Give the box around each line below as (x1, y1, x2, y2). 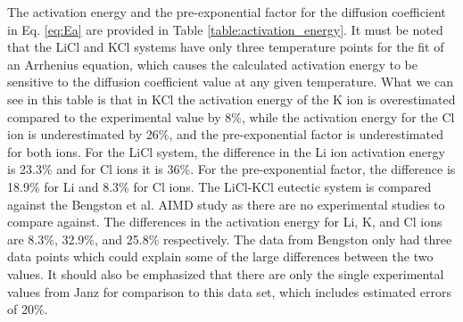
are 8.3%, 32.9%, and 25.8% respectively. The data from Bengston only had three (7, 229, 452, 248)
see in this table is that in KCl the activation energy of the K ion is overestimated (7, 89, 456, 108)
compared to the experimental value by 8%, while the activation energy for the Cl (7, 107, 455, 126)
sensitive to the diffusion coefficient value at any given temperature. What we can (7, 72, 453, 91)
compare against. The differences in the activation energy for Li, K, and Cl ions (7, 212, 442, 231)
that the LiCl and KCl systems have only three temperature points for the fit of (7, 37, 444, 56)
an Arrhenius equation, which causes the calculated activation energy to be (7, 54, 418, 73)
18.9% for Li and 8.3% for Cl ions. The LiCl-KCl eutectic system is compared (7, 177, 432, 195)
